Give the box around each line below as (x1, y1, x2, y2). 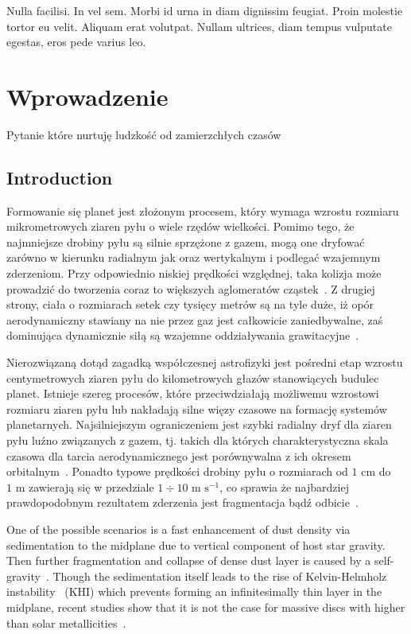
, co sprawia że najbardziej (219, 478, 349, 495)
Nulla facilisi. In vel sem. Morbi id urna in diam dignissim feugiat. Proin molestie (6, 2, 403, 18)
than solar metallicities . (6, 614, 126, 631)
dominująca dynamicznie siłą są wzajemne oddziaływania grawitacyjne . (6, 327, 359, 344)
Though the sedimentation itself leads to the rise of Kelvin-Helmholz (52, 567, 387, 584)
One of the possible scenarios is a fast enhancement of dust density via (6, 520, 351, 537)
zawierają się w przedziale (28, 478, 154, 495)
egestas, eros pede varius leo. (6, 33, 146, 50)
